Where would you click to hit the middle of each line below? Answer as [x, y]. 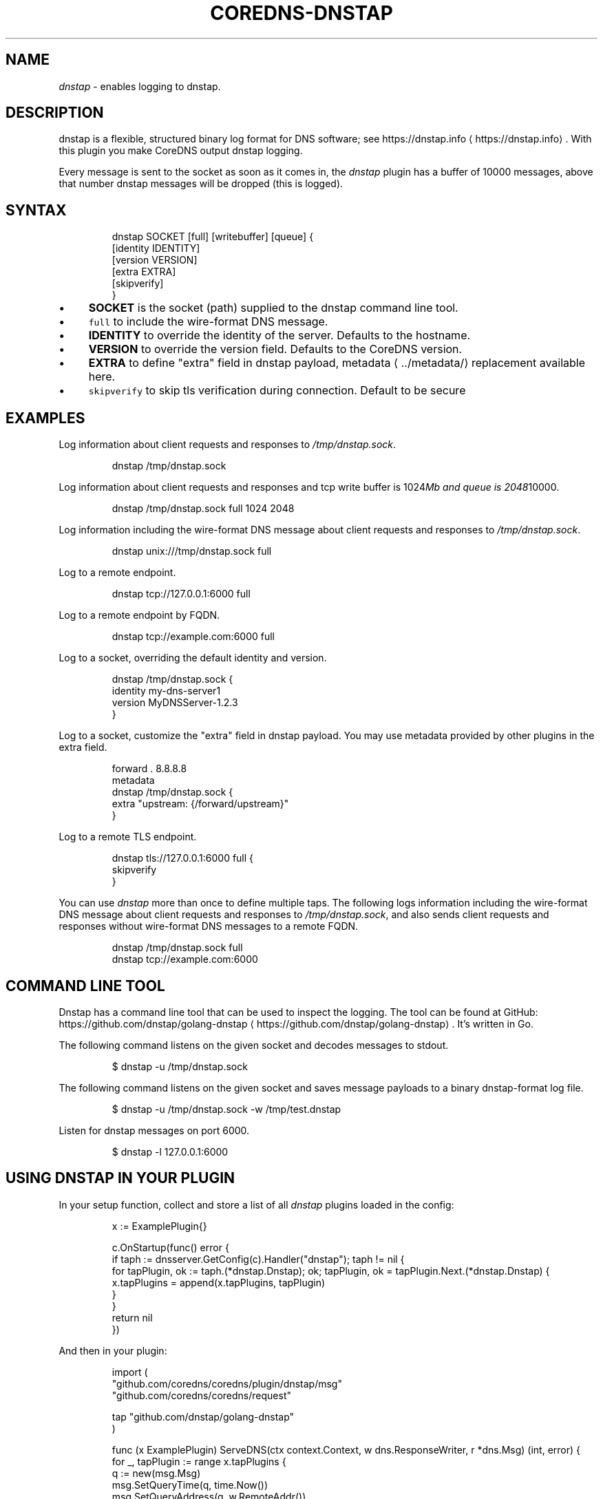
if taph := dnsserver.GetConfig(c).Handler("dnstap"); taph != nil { [258, 1259]
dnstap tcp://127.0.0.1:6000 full [181, 594]
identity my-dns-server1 [166, 691]
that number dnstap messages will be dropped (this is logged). [201, 184]
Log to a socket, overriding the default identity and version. [193, 658]
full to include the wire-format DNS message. [208, 322]
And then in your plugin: [113, 1350]
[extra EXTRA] [144, 272]
